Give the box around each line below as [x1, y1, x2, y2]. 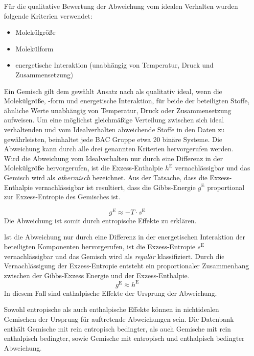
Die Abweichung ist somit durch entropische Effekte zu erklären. [4, 215, 197, 225]
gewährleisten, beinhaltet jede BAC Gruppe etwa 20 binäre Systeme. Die [4, 134, 223, 144]
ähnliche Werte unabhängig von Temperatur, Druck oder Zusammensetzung [4, 105, 231, 115]
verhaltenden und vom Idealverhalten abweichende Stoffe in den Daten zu [4, 124, 225, 134]
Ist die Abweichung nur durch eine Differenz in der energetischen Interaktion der [4, 232, 245, 242]
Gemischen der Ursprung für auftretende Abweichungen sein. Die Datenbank [4, 314, 234, 324]
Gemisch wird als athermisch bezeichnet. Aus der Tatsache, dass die [4, 172, 208, 182]
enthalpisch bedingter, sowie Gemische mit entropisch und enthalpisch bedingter [4, 333, 245, 343]
